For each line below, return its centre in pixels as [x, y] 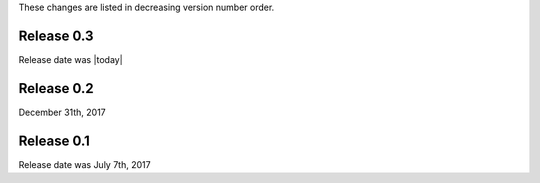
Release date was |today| [71, 59]
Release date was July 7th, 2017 [84, 164]
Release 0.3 [56, 35]
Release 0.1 [54, 140]
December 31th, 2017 [62, 112]
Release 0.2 [56, 88]
